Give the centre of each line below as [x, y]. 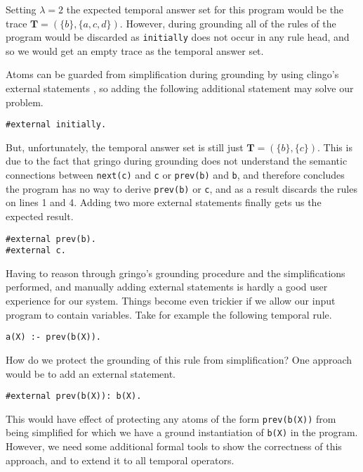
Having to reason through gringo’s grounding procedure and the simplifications [176, 273]
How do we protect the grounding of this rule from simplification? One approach [179, 359]
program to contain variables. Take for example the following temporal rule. [169, 314]
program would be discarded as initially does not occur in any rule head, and [178, 37]
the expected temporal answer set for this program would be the [205, 9]
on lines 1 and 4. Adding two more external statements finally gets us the [164, 202]
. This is [335, 147]
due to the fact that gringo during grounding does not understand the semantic [177, 161]
